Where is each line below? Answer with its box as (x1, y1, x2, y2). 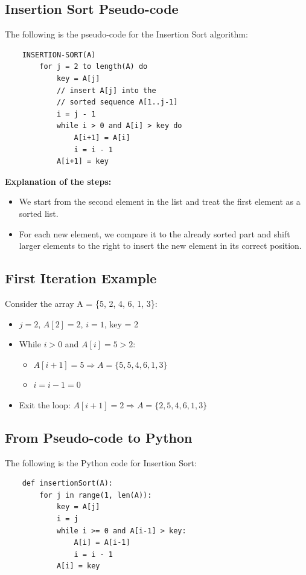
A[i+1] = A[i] (74, 133, 130, 142)
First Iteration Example (5, 269, 157, 287)
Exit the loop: (19, 398, 71, 411)
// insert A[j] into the (56, 86, 156, 95)
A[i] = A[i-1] (74, 538, 130, 547)
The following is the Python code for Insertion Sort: (5, 456, 197, 469)
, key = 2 (104, 317, 139, 330)
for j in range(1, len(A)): (39, 490, 152, 500)
